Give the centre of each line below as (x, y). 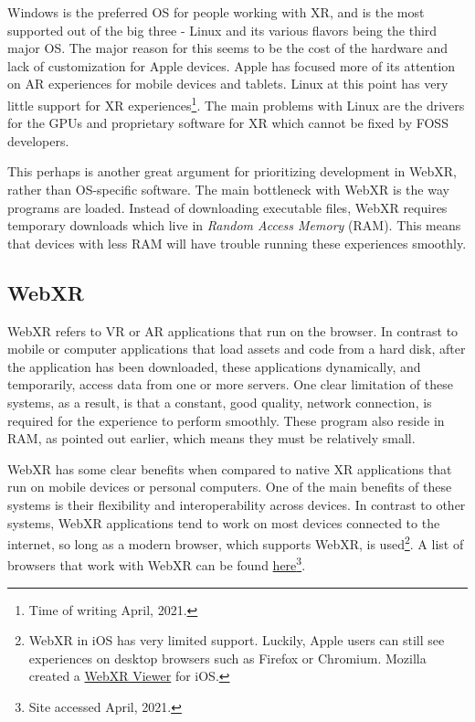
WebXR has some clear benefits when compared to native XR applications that (230, 468)
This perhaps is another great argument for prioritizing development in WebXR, (232, 171)
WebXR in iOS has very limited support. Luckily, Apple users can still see (237, 640)
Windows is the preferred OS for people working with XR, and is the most (216, 12)
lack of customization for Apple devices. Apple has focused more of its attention (232, 65)
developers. (38, 140)
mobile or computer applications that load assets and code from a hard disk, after (237, 349)
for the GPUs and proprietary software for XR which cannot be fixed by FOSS (228, 123)
